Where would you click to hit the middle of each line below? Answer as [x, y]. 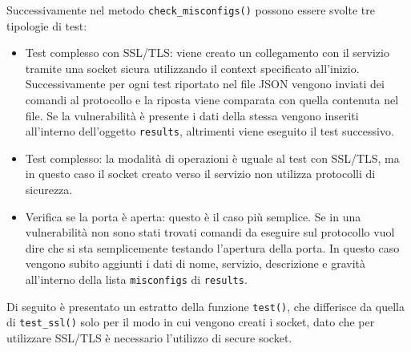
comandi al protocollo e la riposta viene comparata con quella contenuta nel [212, 100]
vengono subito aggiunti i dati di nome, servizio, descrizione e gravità [195, 263]
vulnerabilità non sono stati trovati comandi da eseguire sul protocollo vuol [210, 232]
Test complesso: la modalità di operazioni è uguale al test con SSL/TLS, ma [212, 158]
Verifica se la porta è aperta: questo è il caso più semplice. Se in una [193, 216]
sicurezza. [49, 190]
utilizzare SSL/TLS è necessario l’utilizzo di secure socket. [149, 338]
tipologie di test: [47, 25]
